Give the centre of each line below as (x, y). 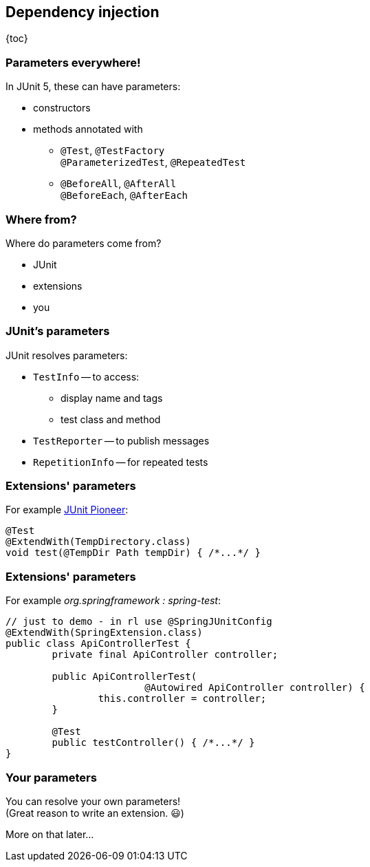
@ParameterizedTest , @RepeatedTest (153, 162)
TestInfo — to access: (86, 376)
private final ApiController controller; (165, 655)
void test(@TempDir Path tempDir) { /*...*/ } (133, 553)
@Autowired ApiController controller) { (255, 688)
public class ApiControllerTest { (98, 644)
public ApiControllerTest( (124, 677)
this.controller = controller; (182, 699)
